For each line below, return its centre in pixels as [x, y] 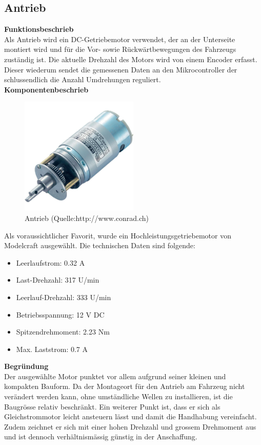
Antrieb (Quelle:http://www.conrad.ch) [87, 218]
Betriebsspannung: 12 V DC [60, 314]
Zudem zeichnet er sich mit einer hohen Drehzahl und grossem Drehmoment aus [130, 426]
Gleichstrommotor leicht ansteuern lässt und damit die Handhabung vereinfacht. [130, 416]
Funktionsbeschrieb [39, 29]
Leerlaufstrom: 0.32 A [51, 262]
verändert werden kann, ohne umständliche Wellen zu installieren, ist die [118, 396]
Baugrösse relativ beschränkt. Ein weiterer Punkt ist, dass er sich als [112, 406]
